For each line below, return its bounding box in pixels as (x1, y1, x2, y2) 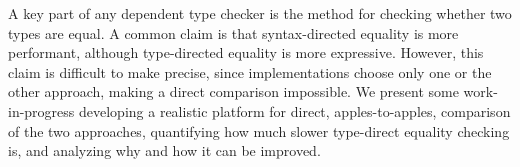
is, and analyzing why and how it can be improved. (8, 140, 321, 161)
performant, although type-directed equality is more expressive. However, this (8, 42, 484, 63)
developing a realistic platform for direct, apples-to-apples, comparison (79, 100, 511, 121)
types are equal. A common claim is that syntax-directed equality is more (8, 22, 459, 43)
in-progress (8, 100, 75, 121)
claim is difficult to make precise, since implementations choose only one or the (8, 61, 492, 82)
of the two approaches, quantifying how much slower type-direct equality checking (8, 120, 510, 141)
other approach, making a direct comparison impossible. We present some (8, 81, 459, 102)
